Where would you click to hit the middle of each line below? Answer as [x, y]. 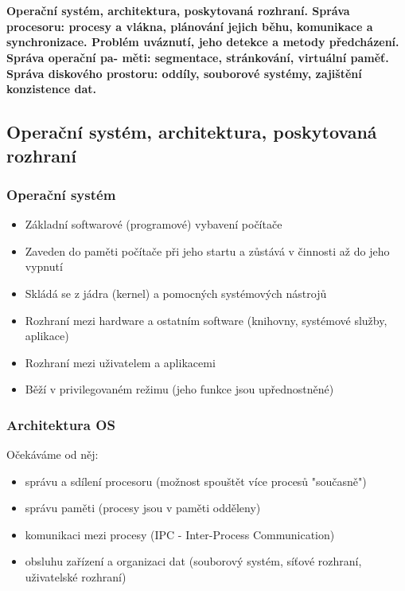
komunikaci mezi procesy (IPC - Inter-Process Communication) [180, 534]
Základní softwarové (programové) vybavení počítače [154, 224]
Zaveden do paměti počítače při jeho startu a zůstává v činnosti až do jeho [207, 250]
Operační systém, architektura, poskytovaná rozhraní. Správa [178, 11]
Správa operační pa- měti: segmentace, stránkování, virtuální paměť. [198, 57]
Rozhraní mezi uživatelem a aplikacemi [120, 362]
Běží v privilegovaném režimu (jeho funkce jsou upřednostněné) [179, 389]
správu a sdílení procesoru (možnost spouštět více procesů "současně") [196, 481]
